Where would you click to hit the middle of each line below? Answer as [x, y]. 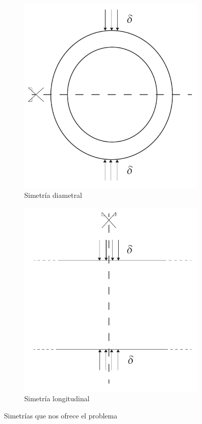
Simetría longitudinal [57, 398]
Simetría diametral [53, 195]
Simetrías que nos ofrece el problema [61, 415]
